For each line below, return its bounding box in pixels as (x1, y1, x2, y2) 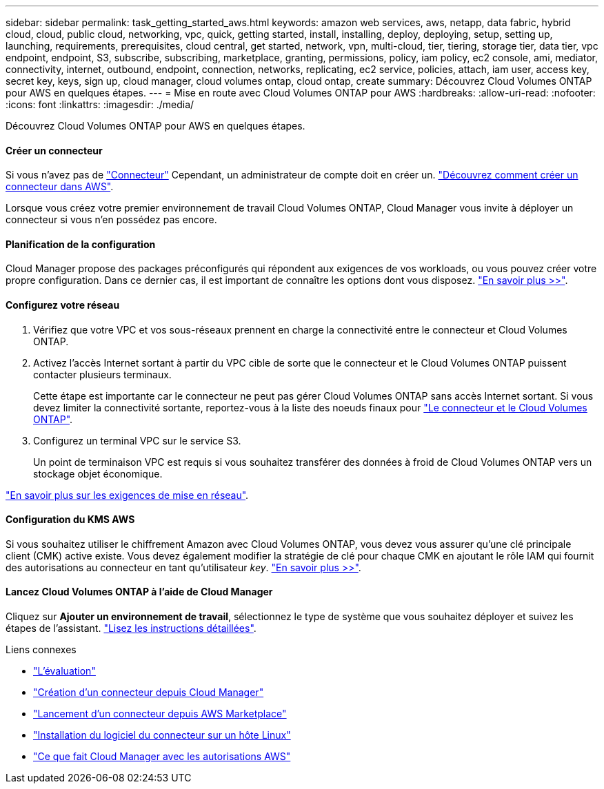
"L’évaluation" (33, 665, 96, 677)
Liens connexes (6, 644, 77, 656)
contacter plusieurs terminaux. (33, 368, 172, 380)
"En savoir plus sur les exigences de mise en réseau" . (6, 489, 249, 501)
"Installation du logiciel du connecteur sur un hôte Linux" (33, 729, 291, 741)
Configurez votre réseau (6, 299, 120, 311)
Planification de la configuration (6, 238, 156, 250)
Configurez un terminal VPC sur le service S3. (33, 434, 241, 447)
